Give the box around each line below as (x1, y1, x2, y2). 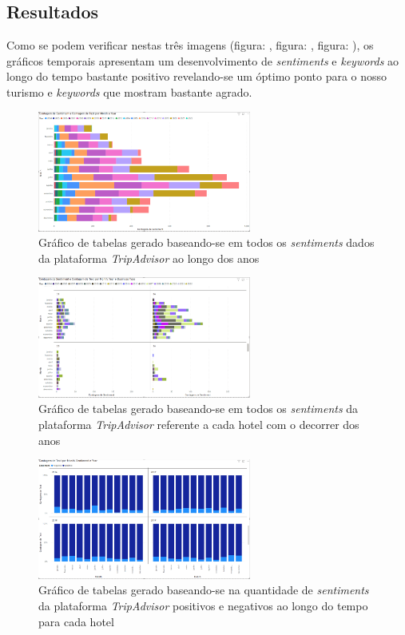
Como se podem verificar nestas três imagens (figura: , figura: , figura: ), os (6, 37, 374, 54)
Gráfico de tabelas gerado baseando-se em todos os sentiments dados (38, 234, 375, 251)
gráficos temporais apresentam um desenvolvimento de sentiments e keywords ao (6, 52, 399, 69)
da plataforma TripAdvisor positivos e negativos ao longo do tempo (38, 597, 368, 613)
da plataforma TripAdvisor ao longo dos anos (38, 249, 260, 266)
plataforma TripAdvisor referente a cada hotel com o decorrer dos (38, 416, 359, 432)
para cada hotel (38, 613, 114, 629)
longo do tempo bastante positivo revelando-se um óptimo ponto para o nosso (6, 68, 387, 85)
